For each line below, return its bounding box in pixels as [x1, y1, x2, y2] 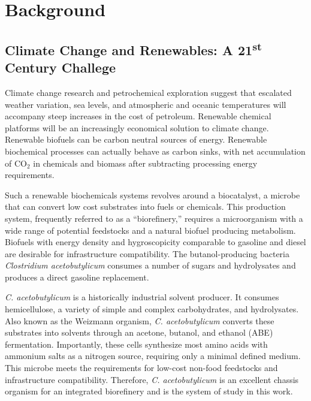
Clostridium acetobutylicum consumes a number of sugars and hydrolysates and [5, 259, 296, 272]
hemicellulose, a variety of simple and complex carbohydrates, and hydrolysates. [5, 303, 299, 315]
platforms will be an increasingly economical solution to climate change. [5, 121, 269, 134]
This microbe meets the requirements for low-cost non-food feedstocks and [5, 361, 278, 374]
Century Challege [5, 58, 116, 77]
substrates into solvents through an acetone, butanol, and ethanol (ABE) [5, 326, 273, 339]
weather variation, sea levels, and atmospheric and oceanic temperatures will [5, 98, 286, 110]
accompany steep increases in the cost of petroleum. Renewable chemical [5, 110, 271, 122]
